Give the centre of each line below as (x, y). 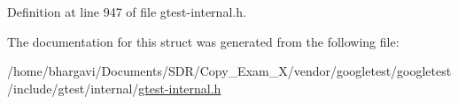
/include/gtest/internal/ (73, 88)
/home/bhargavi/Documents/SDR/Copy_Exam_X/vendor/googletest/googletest (229, 71)
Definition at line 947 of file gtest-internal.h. (127, 11)
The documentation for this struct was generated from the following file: (203, 41)
